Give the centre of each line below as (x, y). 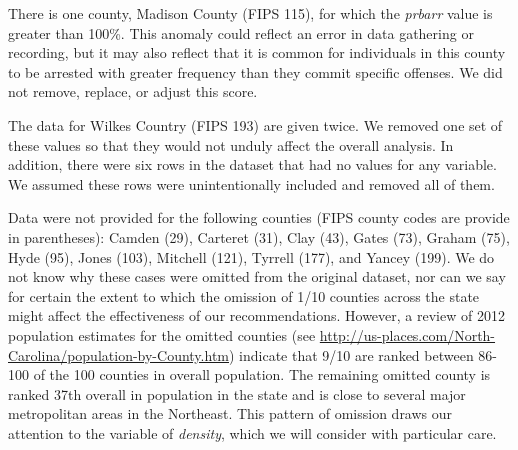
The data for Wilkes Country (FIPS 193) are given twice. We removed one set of (255, 124)
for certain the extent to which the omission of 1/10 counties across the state (244, 295)
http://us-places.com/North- (407, 334)
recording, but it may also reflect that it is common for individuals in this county (257, 52)
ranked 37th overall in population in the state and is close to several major (237, 393)
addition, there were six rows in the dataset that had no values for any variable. (252, 164)
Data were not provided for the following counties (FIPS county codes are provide (259, 217)
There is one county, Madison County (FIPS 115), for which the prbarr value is (250, 13)
